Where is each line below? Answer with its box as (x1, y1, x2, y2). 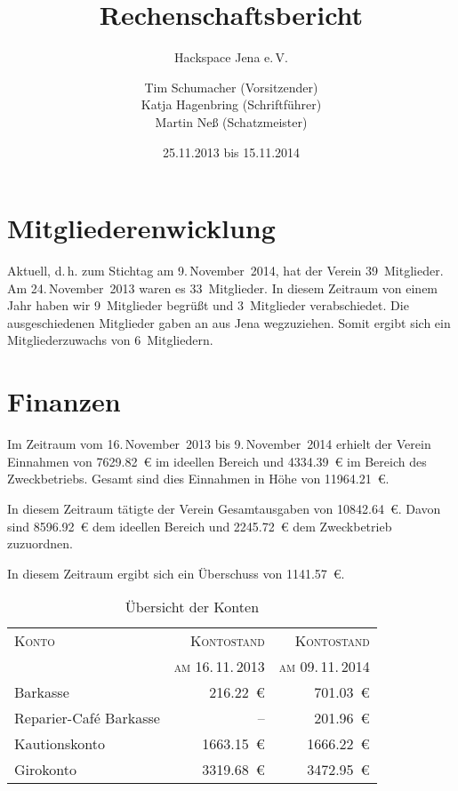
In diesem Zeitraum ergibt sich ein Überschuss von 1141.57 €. (7, 563, 345, 582)
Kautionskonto (14, 733, 105, 755)
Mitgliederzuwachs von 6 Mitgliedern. (7, 331, 213, 349)
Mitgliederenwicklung (7, 210, 276, 246)
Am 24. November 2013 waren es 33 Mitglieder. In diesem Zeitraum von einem (7, 278, 438, 297)
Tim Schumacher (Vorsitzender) (144, 77, 318, 96)
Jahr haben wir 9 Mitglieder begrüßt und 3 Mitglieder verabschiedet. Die (7, 296, 409, 315)
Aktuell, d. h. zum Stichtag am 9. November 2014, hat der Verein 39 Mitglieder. (7, 261, 444, 280)
